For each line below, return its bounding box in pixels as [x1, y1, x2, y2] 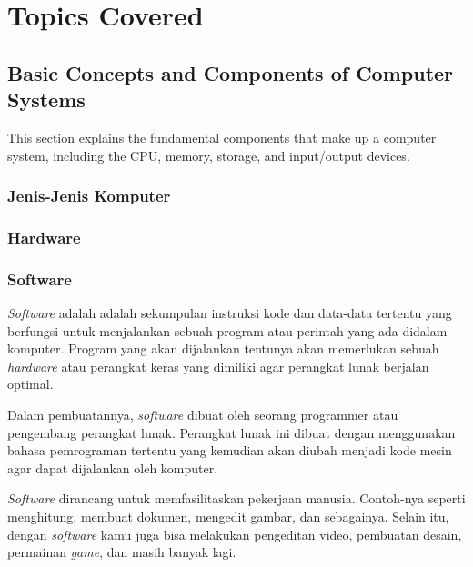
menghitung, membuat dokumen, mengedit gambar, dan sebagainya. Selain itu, [7, 507, 449, 525]
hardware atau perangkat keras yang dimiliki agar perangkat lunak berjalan [7, 356, 429, 375]
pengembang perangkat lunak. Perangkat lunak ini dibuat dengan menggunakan [7, 423, 456, 442]
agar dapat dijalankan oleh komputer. [7, 458, 218, 477]
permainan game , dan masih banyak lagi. [7, 542, 236, 562]
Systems [7, 85, 86, 114]
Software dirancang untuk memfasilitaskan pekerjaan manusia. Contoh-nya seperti [7, 489, 466, 508]
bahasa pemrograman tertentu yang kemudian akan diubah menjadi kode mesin [7, 441, 452, 460]
